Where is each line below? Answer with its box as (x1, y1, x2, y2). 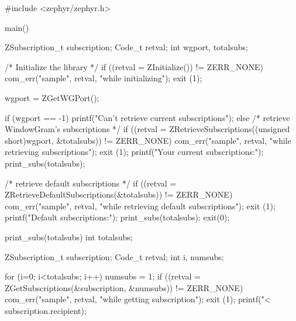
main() (5, 21, 29, 33)
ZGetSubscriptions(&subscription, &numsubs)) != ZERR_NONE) (5, 281, 243, 294)
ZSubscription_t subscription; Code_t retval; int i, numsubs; (5, 250, 224, 263)
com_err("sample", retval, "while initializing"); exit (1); (5, 72, 202, 84)
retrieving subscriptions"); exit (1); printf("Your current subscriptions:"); (5, 146, 264, 158)
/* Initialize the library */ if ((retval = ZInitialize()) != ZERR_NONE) (5, 60, 263, 73)
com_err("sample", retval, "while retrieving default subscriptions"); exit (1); (5, 199, 276, 212)
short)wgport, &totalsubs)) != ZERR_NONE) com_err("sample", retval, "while (5, 134, 291, 146)
